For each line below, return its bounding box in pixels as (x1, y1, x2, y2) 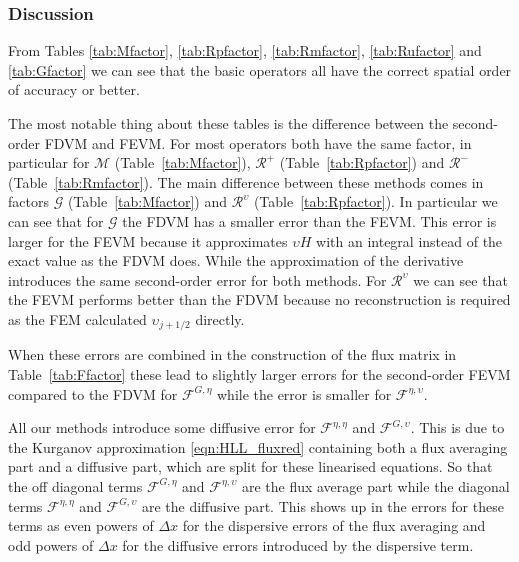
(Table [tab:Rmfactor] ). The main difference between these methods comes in (8, 171, 484, 192)
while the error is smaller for (216, 383, 392, 404)
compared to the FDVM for (8, 383, 178, 404)
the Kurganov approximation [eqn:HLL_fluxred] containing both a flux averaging (8, 436, 508, 457)
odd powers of (8, 534, 94, 555)
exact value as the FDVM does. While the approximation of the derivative (8, 250, 464, 271)
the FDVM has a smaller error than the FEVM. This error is (122, 210, 497, 231)
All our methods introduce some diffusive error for (8, 417, 316, 438)
